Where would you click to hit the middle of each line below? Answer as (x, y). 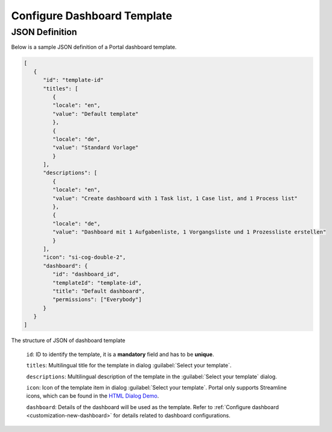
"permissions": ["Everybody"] (97, 300)
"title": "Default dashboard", (98, 291)
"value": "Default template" (95, 114)
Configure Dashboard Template (92, 16)
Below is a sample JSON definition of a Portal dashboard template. (94, 47)
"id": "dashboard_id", (86, 274)
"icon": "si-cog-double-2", (85, 257)
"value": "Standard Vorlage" (95, 148)
